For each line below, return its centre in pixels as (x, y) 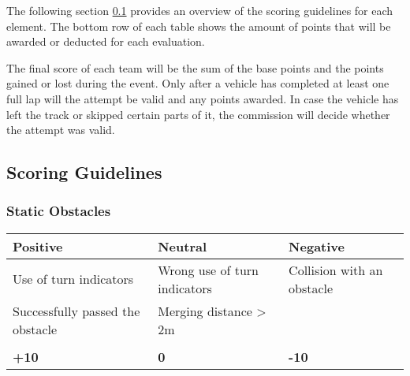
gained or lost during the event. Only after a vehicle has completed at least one (198, 83)
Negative (317, 246)
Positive (38, 246)
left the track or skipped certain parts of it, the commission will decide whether (198, 114)
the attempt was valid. (61, 130)
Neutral (183, 246)
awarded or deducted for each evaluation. (106, 41)
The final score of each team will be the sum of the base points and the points (195, 67)
